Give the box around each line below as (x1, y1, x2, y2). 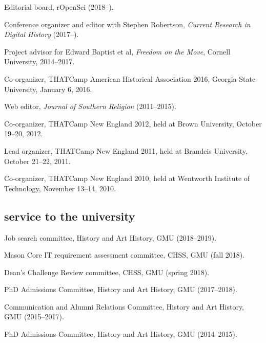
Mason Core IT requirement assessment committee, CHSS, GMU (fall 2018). (4, 249, 245, 260)
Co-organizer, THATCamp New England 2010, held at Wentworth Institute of (4, 173, 250, 184)
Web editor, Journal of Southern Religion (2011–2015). (4, 101, 176, 112)
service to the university (4, 208, 135, 224)
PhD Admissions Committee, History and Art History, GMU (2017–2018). (4, 284, 237, 295)
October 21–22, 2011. (4, 155, 71, 166)
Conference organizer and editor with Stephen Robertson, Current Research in (4, 19, 251, 29)
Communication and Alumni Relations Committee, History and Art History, (4, 301, 244, 312)
